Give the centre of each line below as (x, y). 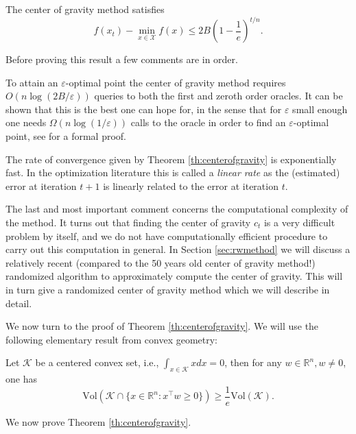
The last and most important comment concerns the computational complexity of (177, 209)
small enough (320, 109)
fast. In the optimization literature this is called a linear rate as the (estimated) (173, 172)
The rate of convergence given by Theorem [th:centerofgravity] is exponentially (171, 159)
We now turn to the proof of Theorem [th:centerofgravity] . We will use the (162, 326)
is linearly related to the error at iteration (191, 185)
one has (21, 379)
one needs (26, 122)
